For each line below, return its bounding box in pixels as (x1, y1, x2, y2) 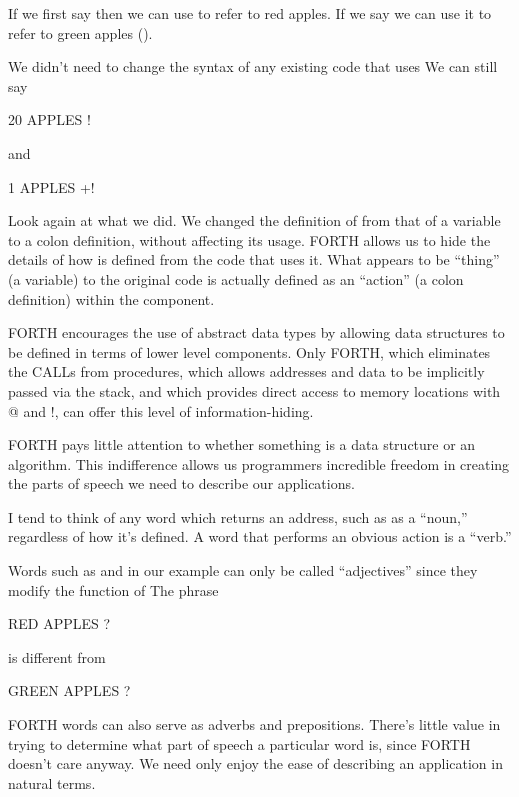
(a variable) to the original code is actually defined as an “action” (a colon (8, 268, 464, 289)
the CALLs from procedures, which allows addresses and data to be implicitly (8, 361, 485, 382)
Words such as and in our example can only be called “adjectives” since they (8, 560, 478, 581)
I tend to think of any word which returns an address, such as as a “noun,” (8, 506, 468, 527)
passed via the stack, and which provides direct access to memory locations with (8, 380, 501, 401)
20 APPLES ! (8, 109, 91, 130)
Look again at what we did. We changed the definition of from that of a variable (8, 210, 501, 231)
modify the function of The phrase (8, 579, 219, 600)
